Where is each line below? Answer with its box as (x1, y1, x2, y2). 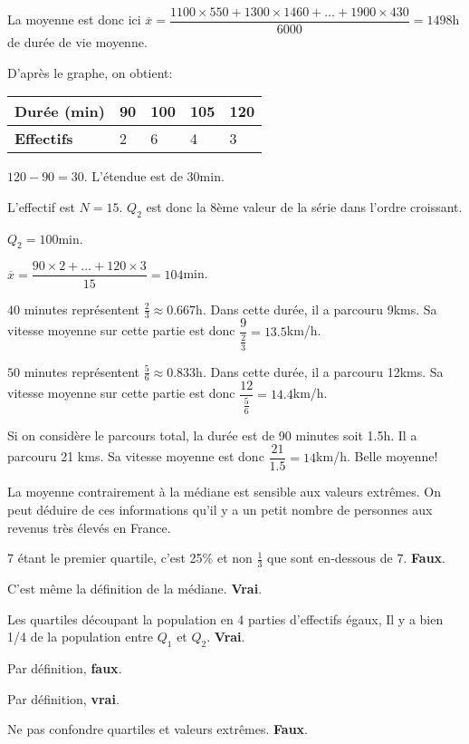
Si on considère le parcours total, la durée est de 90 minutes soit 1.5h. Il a (7, 425, 417, 444)
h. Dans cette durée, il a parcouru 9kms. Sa (196, 299, 437, 318)
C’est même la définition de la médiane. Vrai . (7, 578, 263, 597)
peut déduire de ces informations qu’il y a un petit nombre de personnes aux (7, 499, 433, 518)
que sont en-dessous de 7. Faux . (267, 548, 445, 567)
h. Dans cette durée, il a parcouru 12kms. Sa (196, 362, 444, 381)
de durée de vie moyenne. (7, 33, 148, 52)
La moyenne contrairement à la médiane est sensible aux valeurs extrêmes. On (7, 482, 441, 501)
